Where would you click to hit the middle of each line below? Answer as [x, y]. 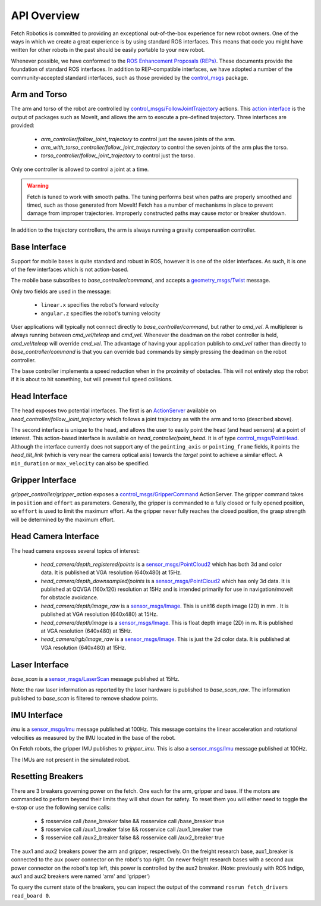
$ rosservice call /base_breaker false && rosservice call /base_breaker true [133, 821]
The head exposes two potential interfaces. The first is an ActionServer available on [114, 410]
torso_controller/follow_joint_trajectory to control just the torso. [118, 155]
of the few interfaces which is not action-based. [70, 269]
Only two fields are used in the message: [61, 291]
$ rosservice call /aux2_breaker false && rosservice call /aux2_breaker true [133, 837]
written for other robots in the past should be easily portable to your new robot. [108, 50]
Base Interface [39, 247]
